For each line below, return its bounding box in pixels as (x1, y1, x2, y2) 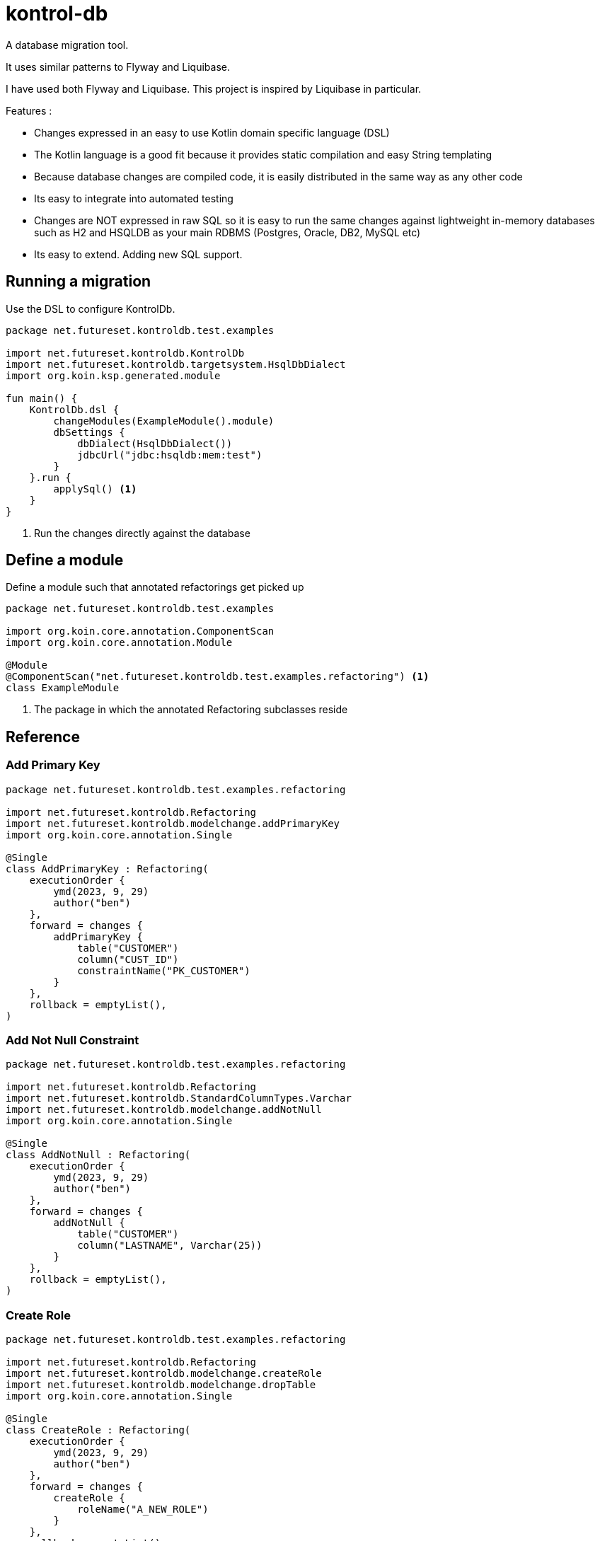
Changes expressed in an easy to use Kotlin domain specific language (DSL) (34, 126, 390, 139)
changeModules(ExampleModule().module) (53, 415, 275, 427)
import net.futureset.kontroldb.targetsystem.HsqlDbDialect (6, 358, 346, 370)
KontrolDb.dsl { (29, 403, 120, 415)
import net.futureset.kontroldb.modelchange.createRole (6, 1368, 322, 1380)
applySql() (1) (53, 483, 137, 495)
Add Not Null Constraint (6, 1033, 139, 1048)
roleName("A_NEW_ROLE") (77, 1504, 209, 1516)
